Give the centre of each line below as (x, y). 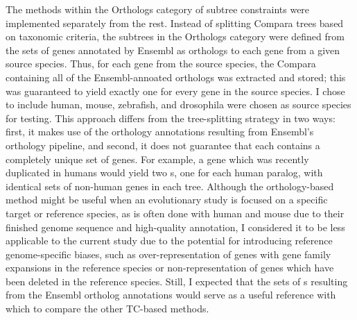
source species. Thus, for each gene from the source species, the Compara (161, 64)
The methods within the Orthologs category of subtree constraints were (158, 9)
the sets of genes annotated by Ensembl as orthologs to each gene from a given (173, 50)
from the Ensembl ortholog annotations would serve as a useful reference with (171, 295)
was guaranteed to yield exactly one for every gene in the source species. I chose (175, 91)
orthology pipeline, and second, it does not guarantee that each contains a (163, 145)
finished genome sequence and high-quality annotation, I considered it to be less (175, 227)
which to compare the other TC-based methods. (107, 309)
